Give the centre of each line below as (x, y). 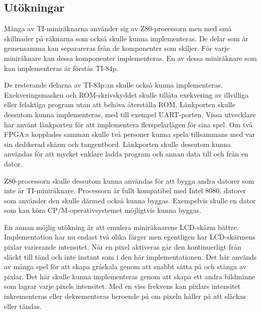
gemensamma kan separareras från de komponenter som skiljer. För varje (117, 48)
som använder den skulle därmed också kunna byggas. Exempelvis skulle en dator (130, 200)
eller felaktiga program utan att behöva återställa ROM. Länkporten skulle (120, 104)
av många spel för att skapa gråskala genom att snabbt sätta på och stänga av (125, 266)
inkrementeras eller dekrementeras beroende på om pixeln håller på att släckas (125, 296)
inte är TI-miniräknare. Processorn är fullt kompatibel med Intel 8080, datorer (125, 190)
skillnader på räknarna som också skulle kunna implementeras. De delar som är (126, 38)
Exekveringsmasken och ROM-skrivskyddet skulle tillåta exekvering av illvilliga (126, 94)
